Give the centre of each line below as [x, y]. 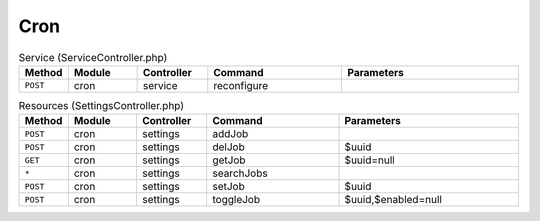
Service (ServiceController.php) [93, 57]
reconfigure [241, 85]
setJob [228, 187]
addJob [230, 134]
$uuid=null [369, 160]
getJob [228, 160]
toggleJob [235, 200]
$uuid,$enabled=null [393, 200]
